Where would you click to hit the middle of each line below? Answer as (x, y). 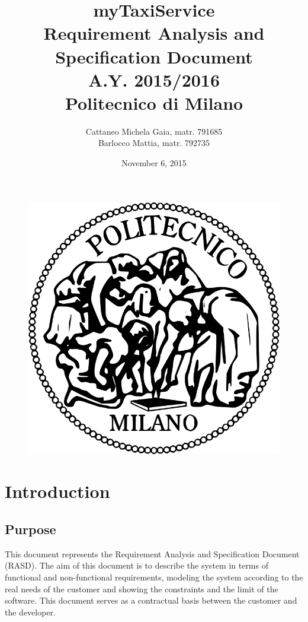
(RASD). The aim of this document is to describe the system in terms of (137, 565)
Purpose (31, 529)
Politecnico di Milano (154, 102)
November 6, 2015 (154, 163)
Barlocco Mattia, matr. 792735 (154, 143)
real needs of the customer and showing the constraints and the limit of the (142, 588)
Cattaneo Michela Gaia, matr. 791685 (154, 131)
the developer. (30, 612)
